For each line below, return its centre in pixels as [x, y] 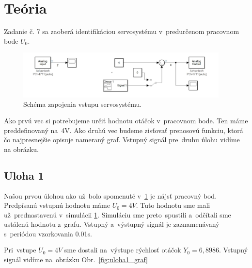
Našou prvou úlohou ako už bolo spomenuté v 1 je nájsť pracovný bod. [110, 195]
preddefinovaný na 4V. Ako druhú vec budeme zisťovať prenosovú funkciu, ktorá [124, 130]
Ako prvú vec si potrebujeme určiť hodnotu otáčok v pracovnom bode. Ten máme [126, 120]
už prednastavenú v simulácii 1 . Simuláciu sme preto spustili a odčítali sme [118, 214]
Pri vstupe [20, 250]
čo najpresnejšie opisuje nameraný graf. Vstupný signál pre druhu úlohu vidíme [122, 140]
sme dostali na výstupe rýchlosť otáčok [123, 250]
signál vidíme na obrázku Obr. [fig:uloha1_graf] [76, 260]
